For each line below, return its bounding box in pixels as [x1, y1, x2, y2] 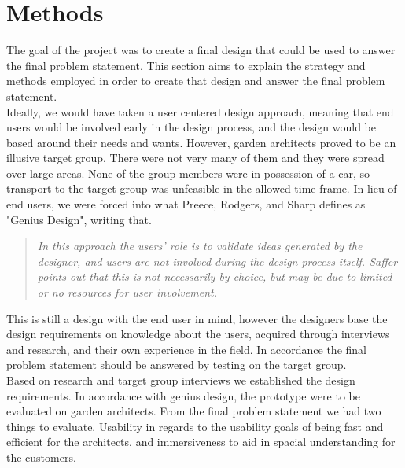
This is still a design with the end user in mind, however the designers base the [6, 310, 388, 326]
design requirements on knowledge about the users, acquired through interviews [6, 326, 390, 342]
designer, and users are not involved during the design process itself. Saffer [37, 252, 398, 269]
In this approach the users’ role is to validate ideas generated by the [37, 238, 363, 254]
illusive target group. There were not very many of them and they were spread [6, 149, 385, 166]
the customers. [6, 448, 76, 465]
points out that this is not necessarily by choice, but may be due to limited [37, 268, 392, 285]
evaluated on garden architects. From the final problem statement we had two [6, 403, 381, 419]
